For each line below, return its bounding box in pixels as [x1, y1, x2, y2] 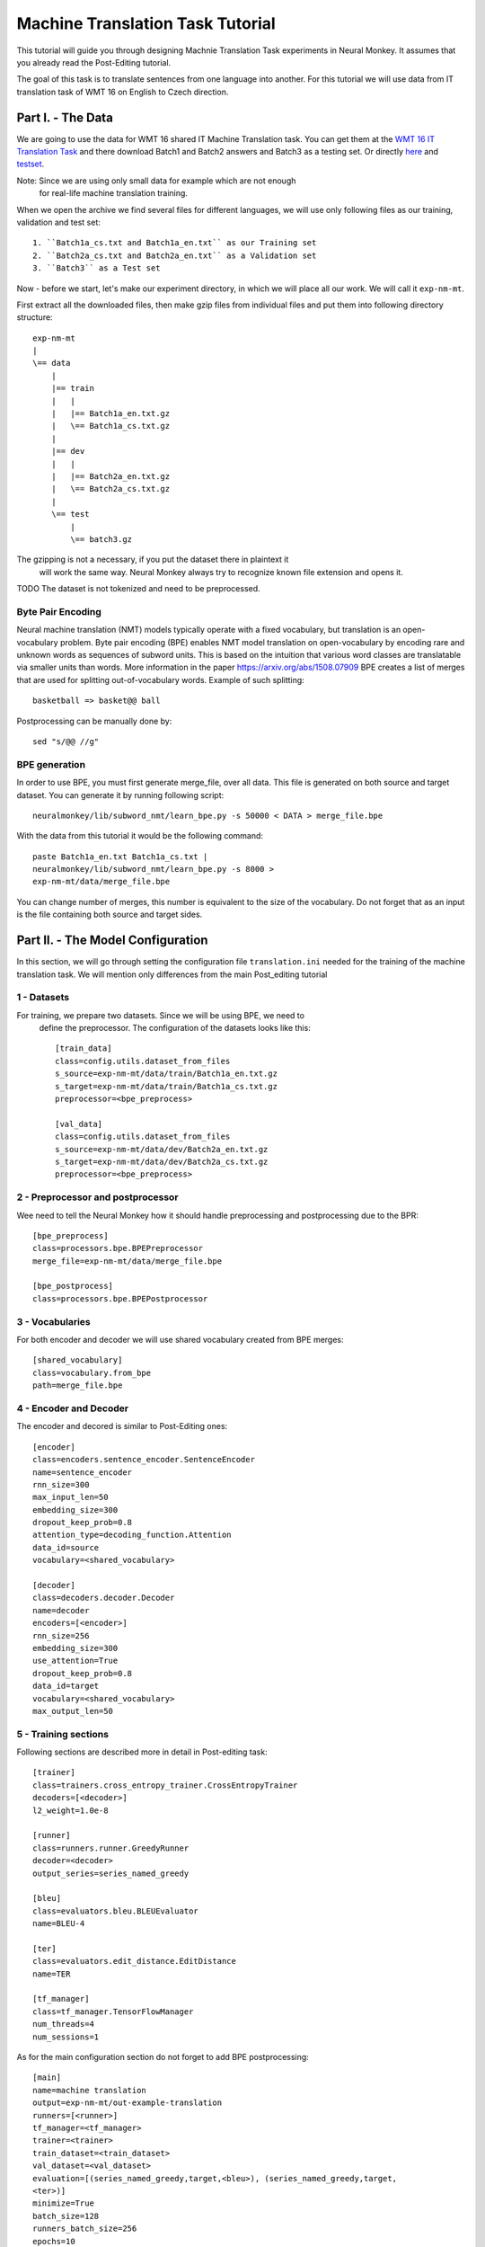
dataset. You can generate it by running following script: [16, 789, 225, 800]
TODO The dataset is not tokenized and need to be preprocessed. [16, 583, 260, 594]
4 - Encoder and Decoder [16, 1402, 129, 1415]
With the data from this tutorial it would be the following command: [16, 830, 264, 841]
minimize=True [32, 2198, 94, 2208]
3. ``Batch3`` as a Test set [32, 263, 161, 273]
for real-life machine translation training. [39, 188, 189, 199]
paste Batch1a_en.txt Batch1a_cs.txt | [32, 851, 208, 862]
